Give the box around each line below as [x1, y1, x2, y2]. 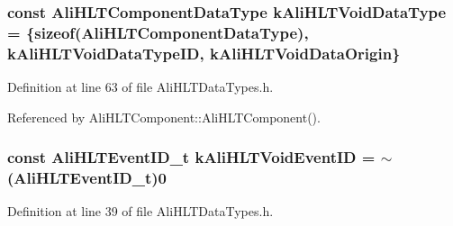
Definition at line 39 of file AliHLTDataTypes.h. [7, 202, 274, 221]
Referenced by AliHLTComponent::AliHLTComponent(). [7, 107, 321, 126]
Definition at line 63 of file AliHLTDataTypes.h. [7, 77, 274, 96]
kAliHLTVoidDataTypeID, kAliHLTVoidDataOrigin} [7, 41, 401, 64]
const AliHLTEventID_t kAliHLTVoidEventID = [7, 146, 376, 168]
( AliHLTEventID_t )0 [7, 167, 168, 189]
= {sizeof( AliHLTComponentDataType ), [7, 21, 309, 43]
